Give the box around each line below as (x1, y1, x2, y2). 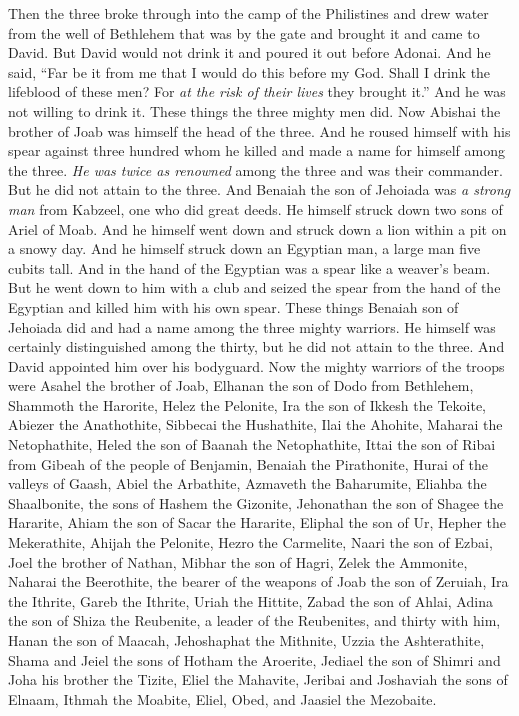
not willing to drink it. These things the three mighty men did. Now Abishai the (8, 100, 501, 121)
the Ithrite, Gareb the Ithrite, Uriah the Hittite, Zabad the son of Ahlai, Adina (8, 590, 493, 611)
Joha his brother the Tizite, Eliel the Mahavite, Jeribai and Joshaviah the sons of (8, 669, 508, 690)
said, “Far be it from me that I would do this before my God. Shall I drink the (8, 61, 491, 82)
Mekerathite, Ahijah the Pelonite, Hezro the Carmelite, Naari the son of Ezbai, (8, 532, 493, 553)
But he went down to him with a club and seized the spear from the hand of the (8, 277, 501, 298)
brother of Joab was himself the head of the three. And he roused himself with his (8, 120, 511, 141)
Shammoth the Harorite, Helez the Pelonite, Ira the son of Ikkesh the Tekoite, (8, 394, 486, 415)
